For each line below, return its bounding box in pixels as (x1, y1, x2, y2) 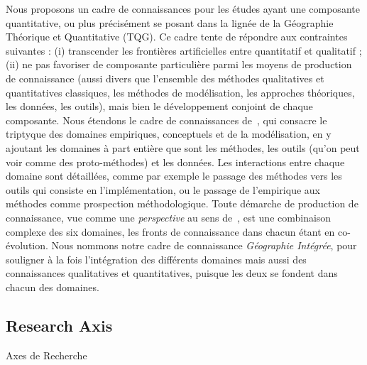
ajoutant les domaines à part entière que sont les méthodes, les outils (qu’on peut (6, 140, 360, 155)
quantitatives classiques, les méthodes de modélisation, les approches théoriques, (6, 85, 355, 99)
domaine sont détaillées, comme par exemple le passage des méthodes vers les (6, 168, 342, 183)
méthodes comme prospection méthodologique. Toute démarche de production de (6, 196, 358, 211)
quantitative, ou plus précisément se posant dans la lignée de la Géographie (6, 15, 334, 30)
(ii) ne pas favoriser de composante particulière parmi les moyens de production (6, 57, 352, 72)
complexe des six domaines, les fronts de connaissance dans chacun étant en (6, 224, 335, 239)
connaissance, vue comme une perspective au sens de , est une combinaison (6, 209, 332, 224)
